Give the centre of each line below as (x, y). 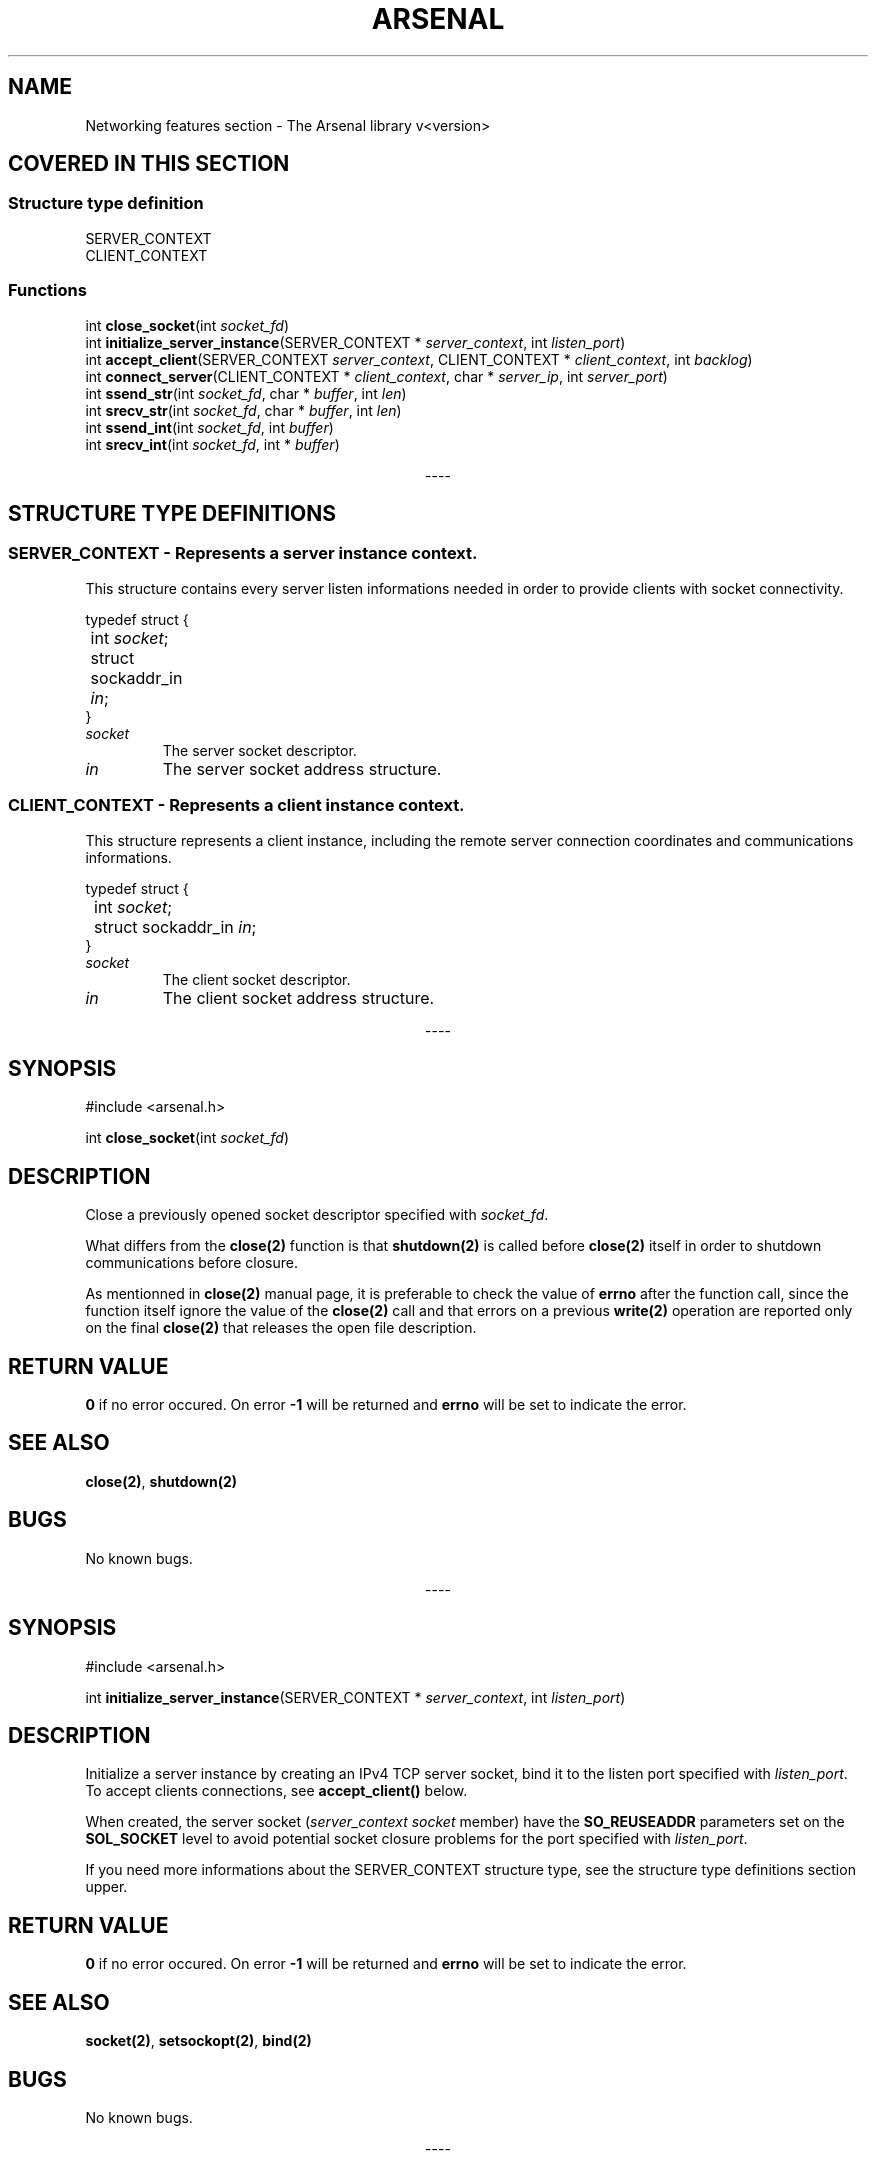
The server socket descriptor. (259, 750)
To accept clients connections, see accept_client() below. (276, 1791)
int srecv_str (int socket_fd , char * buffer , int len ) (243, 410)
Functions (47, 290)
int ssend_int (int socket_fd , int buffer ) (209, 427)
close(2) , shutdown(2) (161, 1481)
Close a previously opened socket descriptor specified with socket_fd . (317, 1215)
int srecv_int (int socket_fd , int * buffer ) (212, 444)
